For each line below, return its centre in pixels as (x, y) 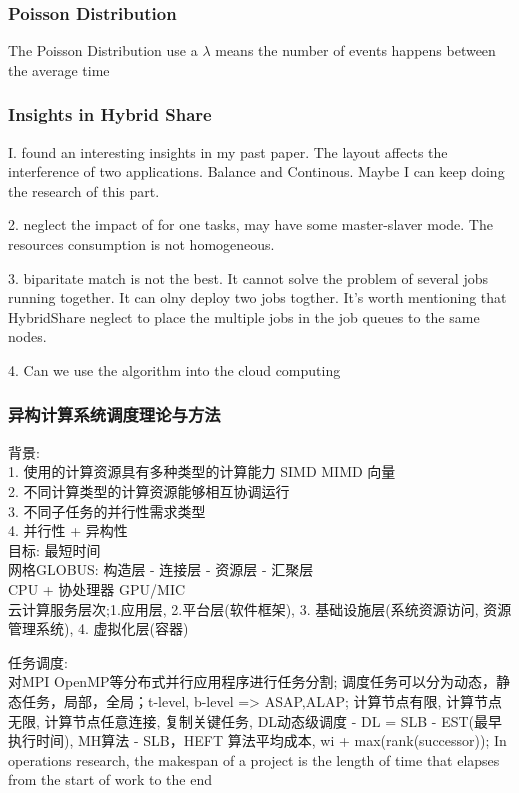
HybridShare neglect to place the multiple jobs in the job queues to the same (244, 316)
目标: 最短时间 (54, 549)
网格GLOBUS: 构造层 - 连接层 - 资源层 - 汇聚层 (161, 569)
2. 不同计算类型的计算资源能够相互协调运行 (149, 490)
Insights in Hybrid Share (110, 114)
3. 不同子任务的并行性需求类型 (107, 510)
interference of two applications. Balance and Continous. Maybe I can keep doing (256, 171)
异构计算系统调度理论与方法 (114, 414)
